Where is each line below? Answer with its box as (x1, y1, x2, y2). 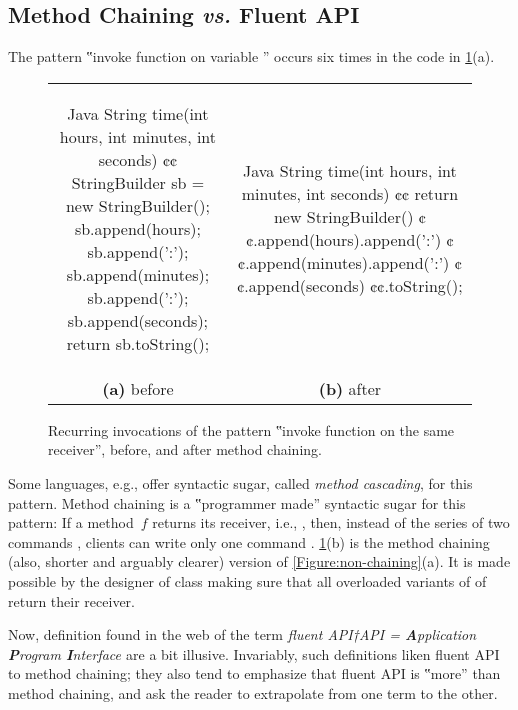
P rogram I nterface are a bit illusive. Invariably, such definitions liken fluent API (8, 643, 500, 664)
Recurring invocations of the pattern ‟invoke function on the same (48, 419, 455, 440)
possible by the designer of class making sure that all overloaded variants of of (8, 570, 487, 591)
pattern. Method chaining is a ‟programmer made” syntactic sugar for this (8, 492, 466, 513)
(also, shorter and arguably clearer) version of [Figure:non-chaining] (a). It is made (8, 551, 511, 572)
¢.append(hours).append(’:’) (246, 228, 442, 252)
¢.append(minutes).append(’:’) (238, 251, 450, 275)
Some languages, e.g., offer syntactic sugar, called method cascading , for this (8, 472, 473, 493)
